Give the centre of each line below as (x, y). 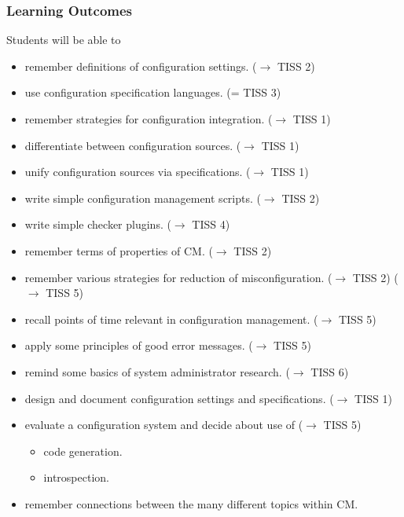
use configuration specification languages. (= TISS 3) (153, 92)
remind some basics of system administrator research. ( (157, 371)
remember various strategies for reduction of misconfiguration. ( (178, 277)
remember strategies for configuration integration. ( (149, 119)
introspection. (76, 477)
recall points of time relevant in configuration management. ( (171, 319)
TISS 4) (211, 224)
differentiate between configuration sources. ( (133, 145)
